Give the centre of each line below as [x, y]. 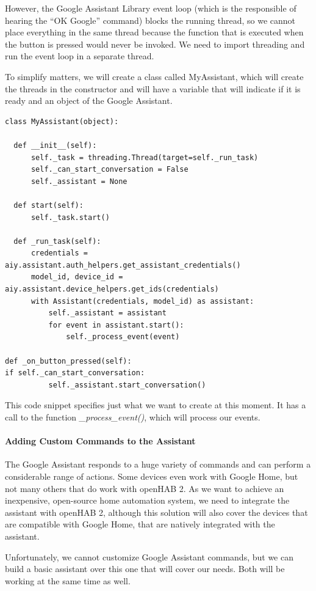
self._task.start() [70, 217]
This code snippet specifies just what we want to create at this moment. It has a [156, 405]
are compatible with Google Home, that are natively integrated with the [140, 524]
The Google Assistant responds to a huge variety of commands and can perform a [158, 464]
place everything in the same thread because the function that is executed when [154, 32]
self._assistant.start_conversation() [127, 385]
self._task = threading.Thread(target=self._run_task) [145, 157]
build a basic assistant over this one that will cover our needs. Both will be [145, 569]
